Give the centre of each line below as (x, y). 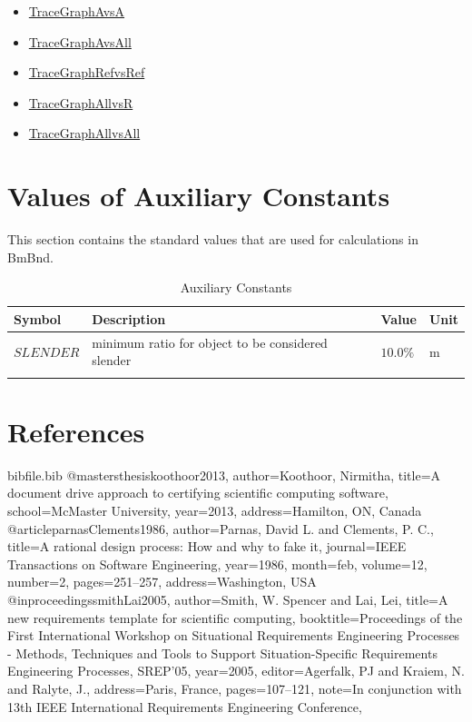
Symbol (38, 318)
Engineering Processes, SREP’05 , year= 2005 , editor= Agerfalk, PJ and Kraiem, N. (236, 671)
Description (129, 318)
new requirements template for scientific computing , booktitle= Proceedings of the (235, 617)
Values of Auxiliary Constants (199, 196)
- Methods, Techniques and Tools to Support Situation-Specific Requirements (222, 653)
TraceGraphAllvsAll (84, 133)
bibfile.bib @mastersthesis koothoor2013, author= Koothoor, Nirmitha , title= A (224, 475)
